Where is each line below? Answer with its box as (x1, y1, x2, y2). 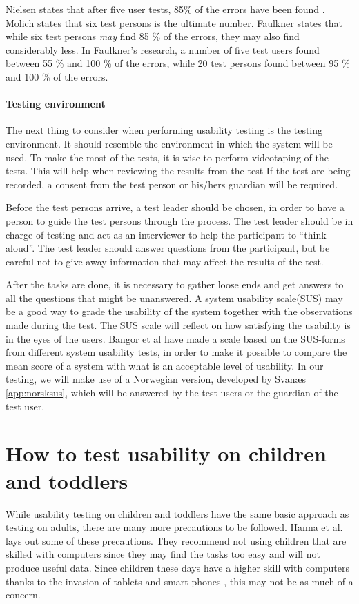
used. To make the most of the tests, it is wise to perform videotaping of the (6, 150, 329, 164)
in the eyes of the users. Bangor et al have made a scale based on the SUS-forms (6, 331, 345, 345)
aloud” (6, 241, 32, 255)
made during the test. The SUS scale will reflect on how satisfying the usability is (6, 318, 351, 332)
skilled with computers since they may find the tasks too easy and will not (6, 547, 320, 561)
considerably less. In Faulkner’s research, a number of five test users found (6, 42, 320, 57)
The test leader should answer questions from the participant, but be (37, 241, 330, 255)
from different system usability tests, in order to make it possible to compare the (6, 345, 347, 359)
